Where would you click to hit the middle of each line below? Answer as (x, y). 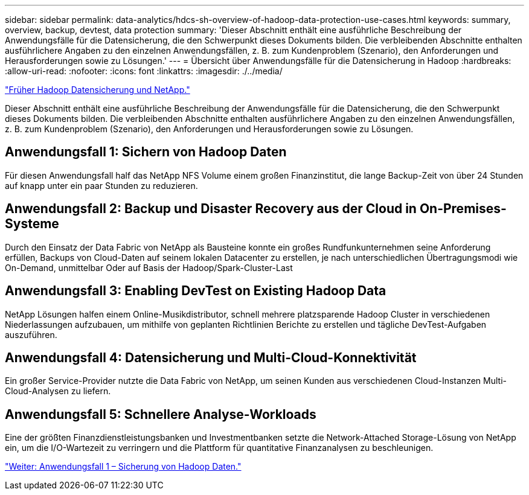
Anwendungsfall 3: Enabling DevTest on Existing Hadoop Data (196, 291)
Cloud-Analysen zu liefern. (58, 391)
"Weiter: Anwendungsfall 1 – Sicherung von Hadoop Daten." (123, 467)
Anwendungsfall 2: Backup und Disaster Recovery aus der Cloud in (211, 209)
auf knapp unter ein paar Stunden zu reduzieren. (101, 185)
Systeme (32, 224)
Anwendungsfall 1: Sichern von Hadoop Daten (146, 152)
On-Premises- (463, 209)
